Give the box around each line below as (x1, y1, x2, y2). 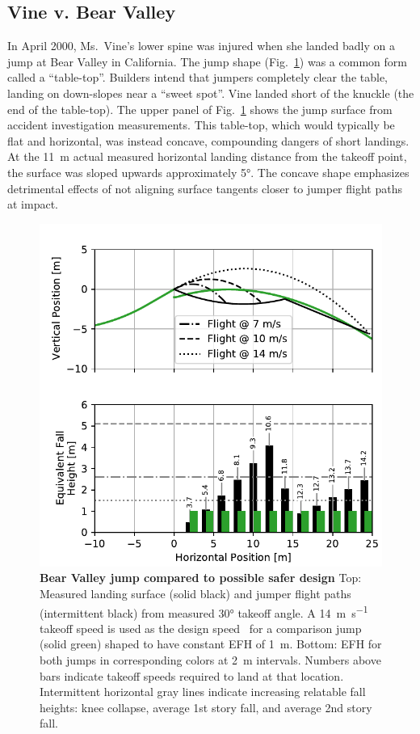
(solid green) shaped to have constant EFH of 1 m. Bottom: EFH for (40, 635, 382, 652)
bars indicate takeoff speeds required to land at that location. (40, 667, 344, 684)
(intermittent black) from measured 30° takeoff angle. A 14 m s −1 (40, 601, 368, 621)
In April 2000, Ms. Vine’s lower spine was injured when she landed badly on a (7, 37, 396, 54)
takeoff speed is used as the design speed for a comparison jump (40, 619, 362, 636)
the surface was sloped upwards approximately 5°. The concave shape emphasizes (7, 163, 409, 180)
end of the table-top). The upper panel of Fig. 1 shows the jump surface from (7, 100, 393, 117)
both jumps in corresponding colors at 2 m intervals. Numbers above (40, 651, 381, 668)
